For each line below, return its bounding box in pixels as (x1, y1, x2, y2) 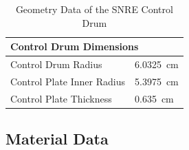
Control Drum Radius (10, 57, 102, 72)
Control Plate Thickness (10, 91, 112, 105)
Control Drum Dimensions (10, 39, 139, 54)
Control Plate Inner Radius (10, 74, 126, 88)
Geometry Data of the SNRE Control (15, 2, 173, 16)
